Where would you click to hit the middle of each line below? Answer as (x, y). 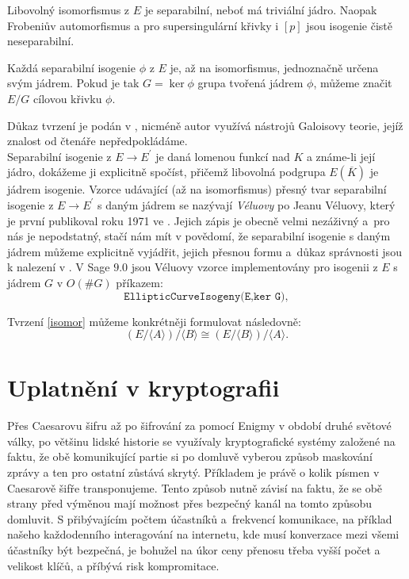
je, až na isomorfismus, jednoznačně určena (274, 67)
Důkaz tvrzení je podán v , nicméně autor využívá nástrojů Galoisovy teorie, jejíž (205, 125)
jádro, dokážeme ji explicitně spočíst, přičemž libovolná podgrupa (166, 172)
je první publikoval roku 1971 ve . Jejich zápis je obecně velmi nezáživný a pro (199, 220)
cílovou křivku (68, 98)
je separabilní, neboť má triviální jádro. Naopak (261, 10)
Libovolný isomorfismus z (69, 10)
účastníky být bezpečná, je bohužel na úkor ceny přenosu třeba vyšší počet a (194, 549)
